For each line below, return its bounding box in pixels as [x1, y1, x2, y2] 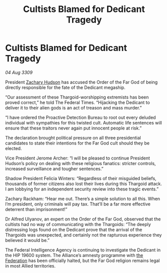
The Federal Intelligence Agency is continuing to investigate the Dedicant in [5, 246, 161, 253]
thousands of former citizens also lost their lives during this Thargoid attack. [5, 180, 162, 186]
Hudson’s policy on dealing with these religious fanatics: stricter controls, [5, 160, 156, 166]
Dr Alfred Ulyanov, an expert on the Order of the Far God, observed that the [5, 216, 161, 222]
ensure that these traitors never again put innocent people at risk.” [5, 125, 142, 131]
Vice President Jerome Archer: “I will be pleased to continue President [5, 155, 150, 161]
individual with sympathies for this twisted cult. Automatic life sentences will [5, 119, 162, 125]
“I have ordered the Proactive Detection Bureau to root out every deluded [5, 114, 156, 120]
